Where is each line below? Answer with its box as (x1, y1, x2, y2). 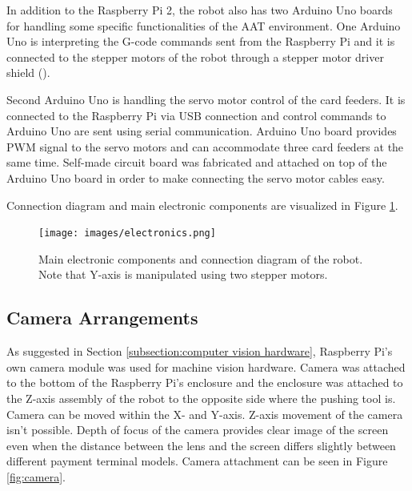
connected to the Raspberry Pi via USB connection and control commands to (6, 107, 386, 123)
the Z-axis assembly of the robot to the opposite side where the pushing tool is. (6, 389, 396, 406)
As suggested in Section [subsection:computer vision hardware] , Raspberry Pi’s (6, 343, 393, 360)
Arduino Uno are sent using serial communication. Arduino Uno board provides (6, 123, 397, 139)
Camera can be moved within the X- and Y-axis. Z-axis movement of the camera (6, 405, 403, 422)
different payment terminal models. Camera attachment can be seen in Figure (6, 453, 388, 469)
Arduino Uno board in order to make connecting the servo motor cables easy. (6, 169, 385, 186)
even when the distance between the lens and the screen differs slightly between (6, 437, 396, 453)
